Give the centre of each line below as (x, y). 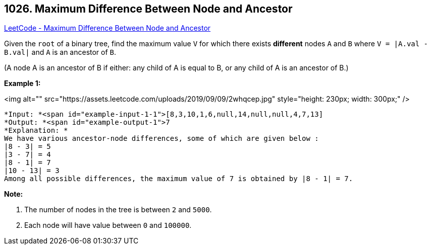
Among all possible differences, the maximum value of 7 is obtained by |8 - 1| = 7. (179, 179)
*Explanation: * (36, 131)
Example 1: (22, 84)
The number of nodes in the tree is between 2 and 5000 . (118, 210)
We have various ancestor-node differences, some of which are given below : (161, 139)
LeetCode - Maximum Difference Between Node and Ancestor (107, 28)
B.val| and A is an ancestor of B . (60, 52)
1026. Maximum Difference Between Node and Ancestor (148, 9)
